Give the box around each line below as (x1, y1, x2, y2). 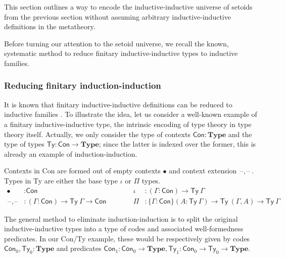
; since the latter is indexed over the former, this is (99, 139, 256, 149)
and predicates (56, 243, 102, 253)
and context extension (169, 165, 237, 176)
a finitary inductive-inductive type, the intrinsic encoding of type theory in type (4, 118, 252, 129)
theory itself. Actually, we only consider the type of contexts (4, 128, 191, 139)
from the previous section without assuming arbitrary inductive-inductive (4, 11, 231, 22)
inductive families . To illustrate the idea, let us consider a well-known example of (4, 109, 257, 119)
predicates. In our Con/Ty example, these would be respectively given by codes (4, 233, 250, 243)
